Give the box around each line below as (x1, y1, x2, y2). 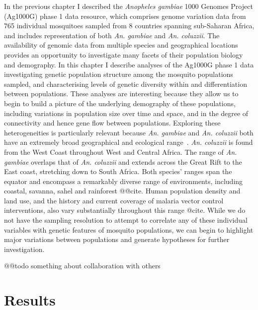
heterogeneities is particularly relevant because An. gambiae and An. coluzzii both (4, 127, 254, 137)
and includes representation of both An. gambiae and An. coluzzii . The (4, 30, 220, 40)
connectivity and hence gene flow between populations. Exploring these (4, 118, 221, 128)
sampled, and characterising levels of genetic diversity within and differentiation (4, 78, 247, 89)
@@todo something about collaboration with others (4, 260, 161, 271)
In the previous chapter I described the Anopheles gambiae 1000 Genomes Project (4, 1, 253, 11)
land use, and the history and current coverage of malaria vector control (4, 195, 224, 205)
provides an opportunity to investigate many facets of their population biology (4, 49, 243, 60)
